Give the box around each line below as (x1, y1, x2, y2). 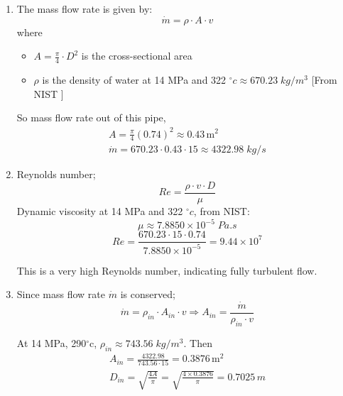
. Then (183, 335, 212, 350)
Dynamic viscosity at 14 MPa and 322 (16, 204, 183, 219)
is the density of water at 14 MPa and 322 (42, 72, 227, 87)
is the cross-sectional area (81, 48, 192, 63)
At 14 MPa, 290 (16, 335, 87, 350)
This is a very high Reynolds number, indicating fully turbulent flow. (16, 263, 317, 277)
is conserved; (120, 287, 175, 302)
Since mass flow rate (16, 287, 106, 302)
